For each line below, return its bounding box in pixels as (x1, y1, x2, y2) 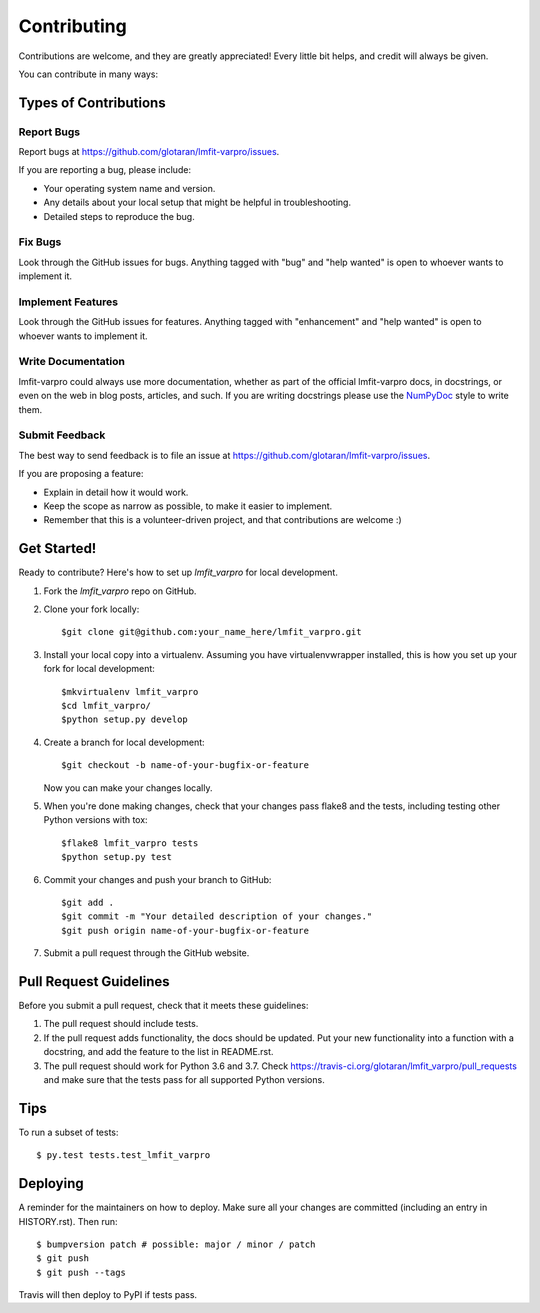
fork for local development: (43, 663, 155, 675)
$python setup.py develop (61, 714, 189, 725)
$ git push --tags (36, 1266, 127, 1278)
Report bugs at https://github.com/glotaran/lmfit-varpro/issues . (18, 146, 280, 158)
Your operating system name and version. (43, 182, 216, 194)
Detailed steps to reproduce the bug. (43, 210, 195, 222)
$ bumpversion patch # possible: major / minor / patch (36, 1238, 316, 1250)
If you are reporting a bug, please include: (18, 164, 192, 176)
